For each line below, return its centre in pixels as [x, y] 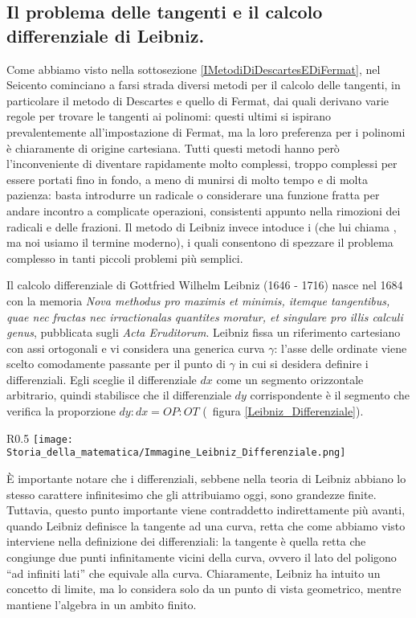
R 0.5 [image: [40, 438]
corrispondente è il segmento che [330, 395]
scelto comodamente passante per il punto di [116, 364]
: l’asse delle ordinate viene [341, 348]
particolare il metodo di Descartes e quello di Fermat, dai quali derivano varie [198, 100]
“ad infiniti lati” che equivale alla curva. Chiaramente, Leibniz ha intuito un [194, 573]
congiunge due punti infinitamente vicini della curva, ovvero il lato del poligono [202, 557]
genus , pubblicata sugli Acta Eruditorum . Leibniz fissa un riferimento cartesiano [204, 332]
